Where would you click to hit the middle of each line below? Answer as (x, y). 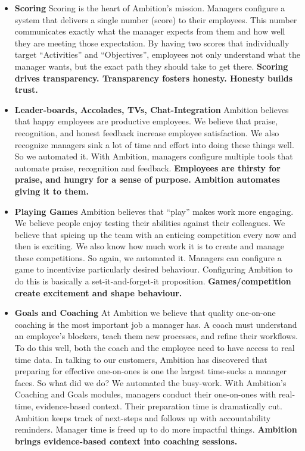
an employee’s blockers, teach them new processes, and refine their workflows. (156, 336)
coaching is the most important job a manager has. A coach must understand (156, 324)
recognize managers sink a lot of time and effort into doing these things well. (154, 144)
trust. (26, 90)
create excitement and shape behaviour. (98, 292)
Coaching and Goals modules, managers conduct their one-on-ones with (145, 394)
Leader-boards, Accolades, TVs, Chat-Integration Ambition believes (152, 109)
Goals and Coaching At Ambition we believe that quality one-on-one (145, 313)
